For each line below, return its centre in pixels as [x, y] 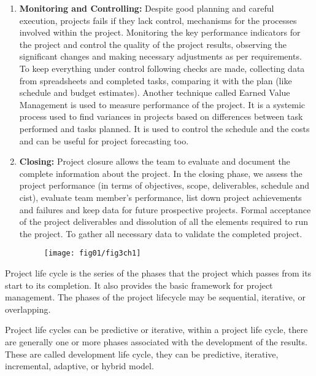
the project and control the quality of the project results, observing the [153, 44]
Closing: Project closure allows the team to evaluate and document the [155, 161]
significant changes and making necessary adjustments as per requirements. [160, 56]
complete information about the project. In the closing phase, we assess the [161, 173]
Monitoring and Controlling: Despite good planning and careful [147, 8]
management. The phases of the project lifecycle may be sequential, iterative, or [155, 297]
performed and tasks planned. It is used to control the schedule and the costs [164, 128]
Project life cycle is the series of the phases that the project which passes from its [158, 272]
